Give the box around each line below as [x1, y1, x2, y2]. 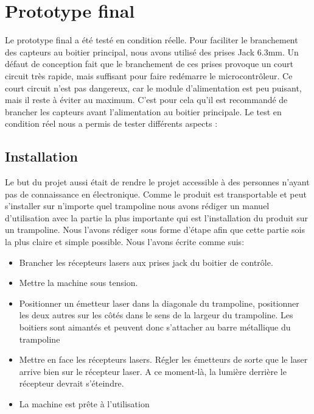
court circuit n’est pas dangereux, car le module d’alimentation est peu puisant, [5, 81, 302, 94]
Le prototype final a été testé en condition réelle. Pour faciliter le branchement [5, 34, 298, 46]
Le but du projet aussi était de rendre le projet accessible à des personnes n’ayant [5, 176, 310, 188]
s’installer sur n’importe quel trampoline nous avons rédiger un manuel [5, 199, 270, 212]
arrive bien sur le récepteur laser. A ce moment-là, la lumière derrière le [19, 365, 287, 377]
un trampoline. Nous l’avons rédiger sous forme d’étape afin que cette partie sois [5, 223, 305, 236]
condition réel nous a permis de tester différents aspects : [5, 117, 218, 130]
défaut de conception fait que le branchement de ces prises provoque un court [5, 57, 294, 70]
